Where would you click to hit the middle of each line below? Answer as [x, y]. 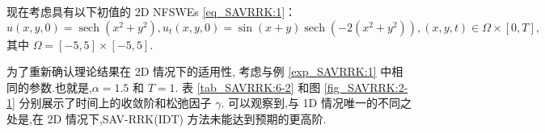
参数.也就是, [60, 87]
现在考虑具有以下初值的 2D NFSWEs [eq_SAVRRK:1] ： [152, 11]
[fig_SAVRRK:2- [366, 87]
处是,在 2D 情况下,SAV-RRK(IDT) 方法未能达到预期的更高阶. [167, 118]
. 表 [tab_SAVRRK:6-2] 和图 [248, 87]
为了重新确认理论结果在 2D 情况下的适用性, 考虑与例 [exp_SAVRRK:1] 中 [199, 71]
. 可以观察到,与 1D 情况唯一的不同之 [316, 103]
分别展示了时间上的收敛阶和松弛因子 [115, 103]
